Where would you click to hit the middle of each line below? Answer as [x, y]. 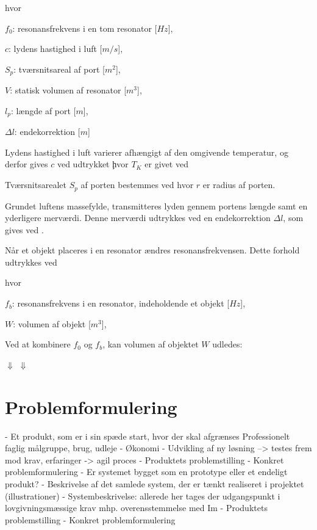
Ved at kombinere [38, 344]
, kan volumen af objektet [151, 344]
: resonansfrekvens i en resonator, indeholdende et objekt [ [121, 303]
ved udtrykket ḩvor [93, 164]
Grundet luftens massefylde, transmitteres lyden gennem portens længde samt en [156, 205]
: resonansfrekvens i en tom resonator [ [85, 28]
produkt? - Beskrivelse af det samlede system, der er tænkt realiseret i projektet [155, 483]
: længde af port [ [43, 110]
